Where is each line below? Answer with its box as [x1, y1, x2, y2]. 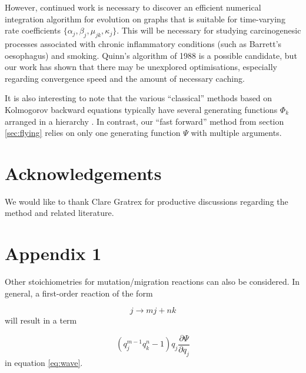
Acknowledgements [5, 161, 162, 185]
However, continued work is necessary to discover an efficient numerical [5, 1, 261, 13]
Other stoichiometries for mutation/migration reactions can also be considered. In [5, 275, 300, 288]
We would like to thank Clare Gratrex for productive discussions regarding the [5, 195, 288, 207]
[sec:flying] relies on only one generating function [5, 126, 181, 139]
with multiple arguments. [191, 126, 282, 139]
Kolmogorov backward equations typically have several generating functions [5, 103, 278, 115]
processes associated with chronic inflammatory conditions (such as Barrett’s [5, 37, 282, 49]
